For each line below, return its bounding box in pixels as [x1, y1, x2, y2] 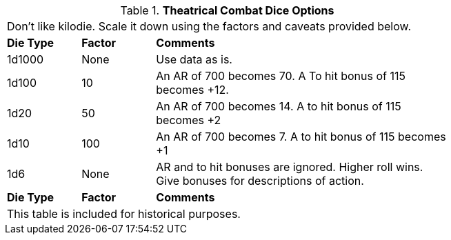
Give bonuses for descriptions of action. [156, 174, 364, 188]
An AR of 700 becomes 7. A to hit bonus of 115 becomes [156, 130, 446, 143]
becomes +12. [156, 83, 229, 97]
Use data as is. [156, 52, 232, 66]
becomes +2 [156, 113, 221, 127]
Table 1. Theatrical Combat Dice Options [120, 3, 334, 17]
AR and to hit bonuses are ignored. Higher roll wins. [156, 160, 423, 174]
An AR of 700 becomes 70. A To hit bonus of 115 [156, 69, 405, 83]
